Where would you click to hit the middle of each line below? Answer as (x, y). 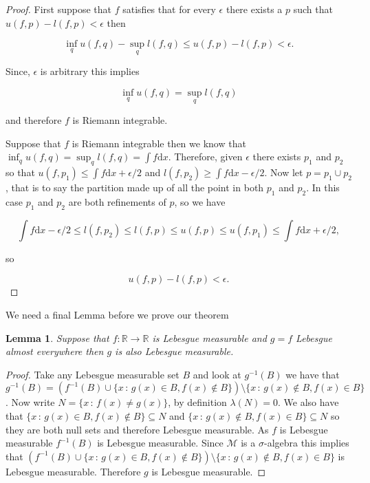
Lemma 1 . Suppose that (57, 337)
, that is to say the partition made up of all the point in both (135, 187)
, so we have (200, 202)
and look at (217, 374)
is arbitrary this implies (90, 71)
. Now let (284, 172)
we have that (313, 374)
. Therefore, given (205, 157)
